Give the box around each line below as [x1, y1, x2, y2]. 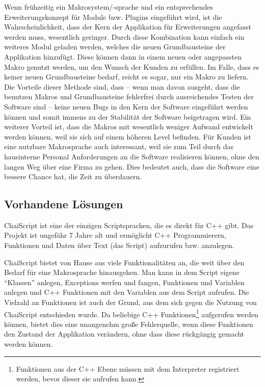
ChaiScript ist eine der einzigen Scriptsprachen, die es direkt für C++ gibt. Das [4, 219, 254, 230]
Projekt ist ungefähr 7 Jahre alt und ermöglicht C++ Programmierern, [4, 230, 226, 240]
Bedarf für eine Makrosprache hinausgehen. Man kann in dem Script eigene [4, 267, 240, 278]
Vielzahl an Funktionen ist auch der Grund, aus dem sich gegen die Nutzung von [4, 297, 257, 308]
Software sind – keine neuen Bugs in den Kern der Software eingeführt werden [4, 101, 248, 112]
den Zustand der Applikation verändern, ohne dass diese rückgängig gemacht [4, 328, 245, 339]
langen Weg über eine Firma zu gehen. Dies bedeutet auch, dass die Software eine [4, 161, 259, 172]
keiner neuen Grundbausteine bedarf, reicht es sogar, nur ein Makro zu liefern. [4, 71, 249, 82]
